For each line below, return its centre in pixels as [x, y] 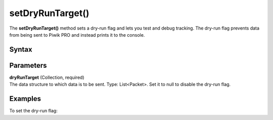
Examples [25, 99]
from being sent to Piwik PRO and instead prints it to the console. [77, 35]
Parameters [28, 65]
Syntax [21, 49]
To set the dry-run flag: [33, 111]
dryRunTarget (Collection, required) [47, 77]
